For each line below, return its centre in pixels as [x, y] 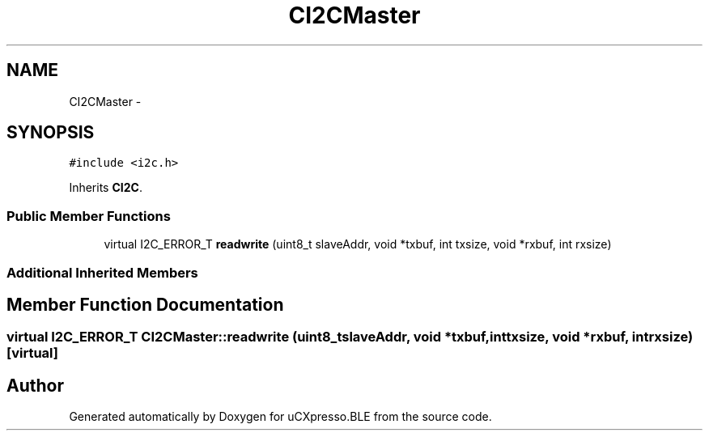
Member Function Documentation [145, 304]
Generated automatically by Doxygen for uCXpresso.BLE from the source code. [280, 417]
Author [35, 385]
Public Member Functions [89, 216]
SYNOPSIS [51, 133]
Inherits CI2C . [106, 188]
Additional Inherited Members [102, 272]
